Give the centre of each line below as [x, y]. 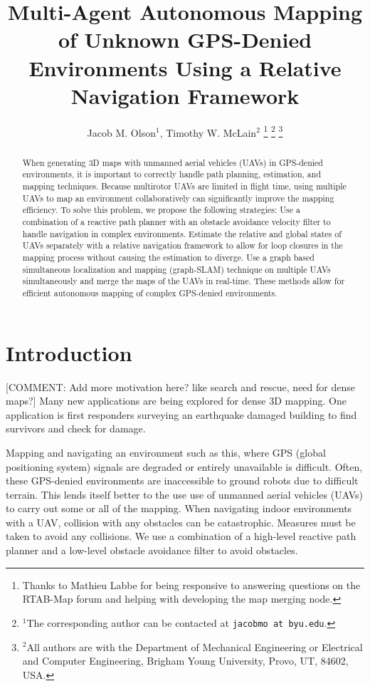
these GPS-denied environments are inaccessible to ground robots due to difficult [182, 480]
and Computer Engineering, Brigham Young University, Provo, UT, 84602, [185, 661]
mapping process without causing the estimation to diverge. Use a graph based [168, 257]
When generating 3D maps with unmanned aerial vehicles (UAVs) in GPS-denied [173, 162]
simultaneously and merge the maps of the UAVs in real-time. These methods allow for [184, 281]
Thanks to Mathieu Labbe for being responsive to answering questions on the [191, 584]
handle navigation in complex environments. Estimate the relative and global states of [182, 233]
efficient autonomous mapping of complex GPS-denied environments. [150, 292]
